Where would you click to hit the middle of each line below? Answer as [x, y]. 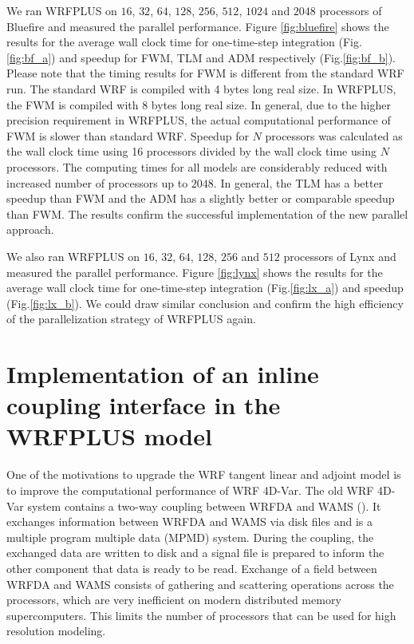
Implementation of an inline [163, 374]
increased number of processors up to [97, 182]
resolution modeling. [56, 631]
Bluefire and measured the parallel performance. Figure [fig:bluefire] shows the [198, 26]
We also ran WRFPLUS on [73, 256]
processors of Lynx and [340, 256]
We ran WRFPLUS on [62, 10]
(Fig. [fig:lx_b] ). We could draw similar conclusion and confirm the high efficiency [205, 303]
